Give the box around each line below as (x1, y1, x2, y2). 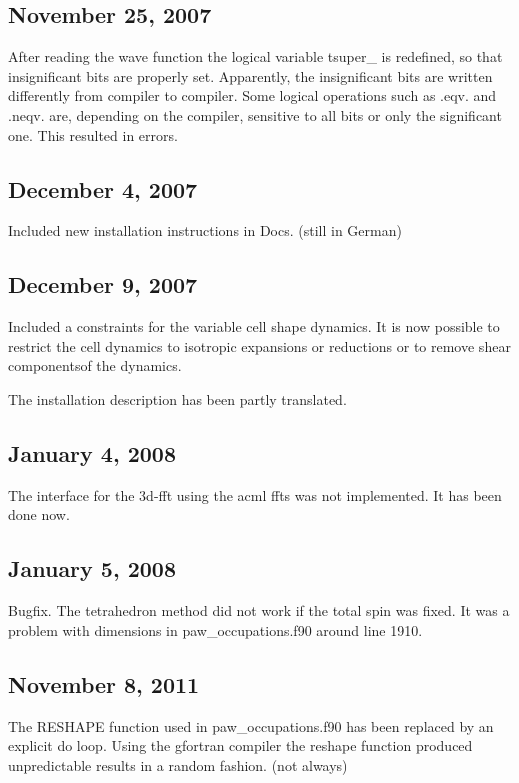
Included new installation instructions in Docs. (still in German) (8, 220, 402, 241)
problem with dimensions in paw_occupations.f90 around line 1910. (8, 619, 423, 640)
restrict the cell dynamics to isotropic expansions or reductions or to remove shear (8, 335, 511, 356)
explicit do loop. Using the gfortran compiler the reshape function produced (8, 735, 473, 756)
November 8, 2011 (8, 668, 200, 699)
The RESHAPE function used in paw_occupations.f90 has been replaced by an (8, 715, 494, 736)
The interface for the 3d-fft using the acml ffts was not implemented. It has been (8, 484, 502, 505)
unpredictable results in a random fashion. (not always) (8, 754, 348, 775)
